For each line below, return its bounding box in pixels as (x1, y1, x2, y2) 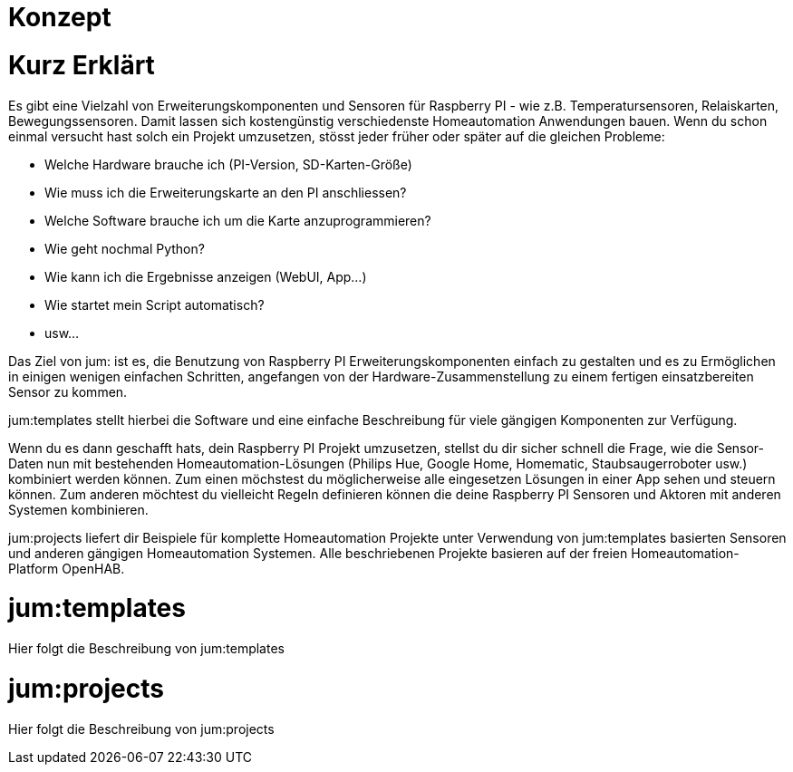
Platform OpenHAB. (8, 560, 125, 576)
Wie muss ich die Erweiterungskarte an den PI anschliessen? (44, 184, 407, 200)
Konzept (8, 2, 111, 33)
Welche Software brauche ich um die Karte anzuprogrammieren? (44, 212, 431, 228)
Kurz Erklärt (8, 49, 155, 81)
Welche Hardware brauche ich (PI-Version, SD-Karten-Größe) (44, 156, 412, 172)
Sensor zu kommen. (8, 383, 128, 400)
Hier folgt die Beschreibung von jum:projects (8, 720, 275, 737)
